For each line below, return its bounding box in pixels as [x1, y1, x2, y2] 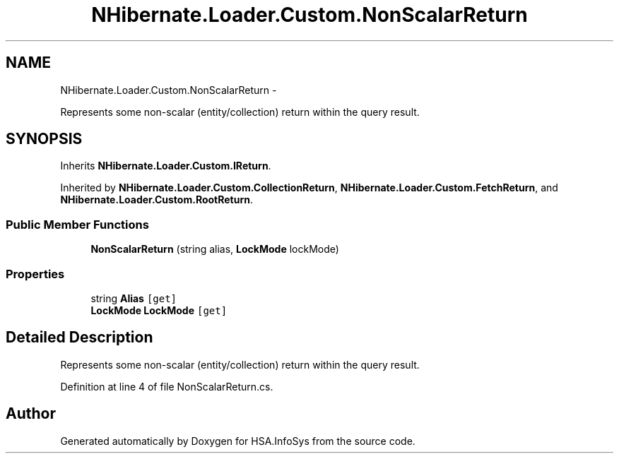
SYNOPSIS [6, 130, 83, 148]
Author [6, 405, 56, 423]
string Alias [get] [90, 292, 177, 304]
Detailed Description [6, 328, 153, 347]
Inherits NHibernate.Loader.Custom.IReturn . [60, 160, 271, 172]
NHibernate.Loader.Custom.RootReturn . [60, 193, 254, 206]
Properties [6, 266, 65, 281]
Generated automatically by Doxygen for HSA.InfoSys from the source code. [60, 434, 415, 447]
